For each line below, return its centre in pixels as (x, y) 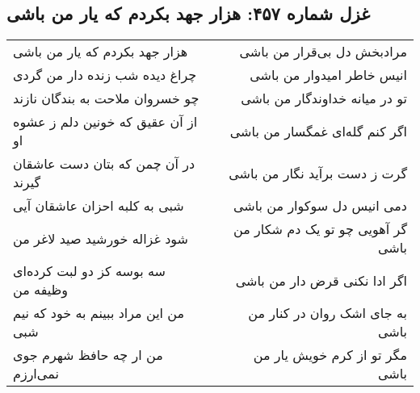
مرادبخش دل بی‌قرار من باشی (323, 52)
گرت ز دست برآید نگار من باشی (318, 173)
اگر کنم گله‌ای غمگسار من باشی (318, 131)
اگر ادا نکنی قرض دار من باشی (321, 280)
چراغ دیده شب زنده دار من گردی (105, 75)
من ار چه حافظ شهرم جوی (88, 355)
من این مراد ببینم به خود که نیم (99, 313)
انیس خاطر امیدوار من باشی (328, 75)
